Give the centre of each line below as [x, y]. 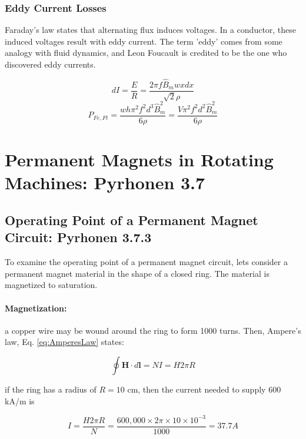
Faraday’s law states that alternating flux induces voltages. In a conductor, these [151, 30]
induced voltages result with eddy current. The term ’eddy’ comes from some [144, 41]
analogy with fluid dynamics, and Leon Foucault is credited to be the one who [146, 53]
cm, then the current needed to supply [197, 389]
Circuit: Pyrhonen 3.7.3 [78, 237]
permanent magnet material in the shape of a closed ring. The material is [137, 273]
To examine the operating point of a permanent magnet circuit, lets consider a [146, 262]
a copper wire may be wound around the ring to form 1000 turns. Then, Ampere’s [153, 330]
